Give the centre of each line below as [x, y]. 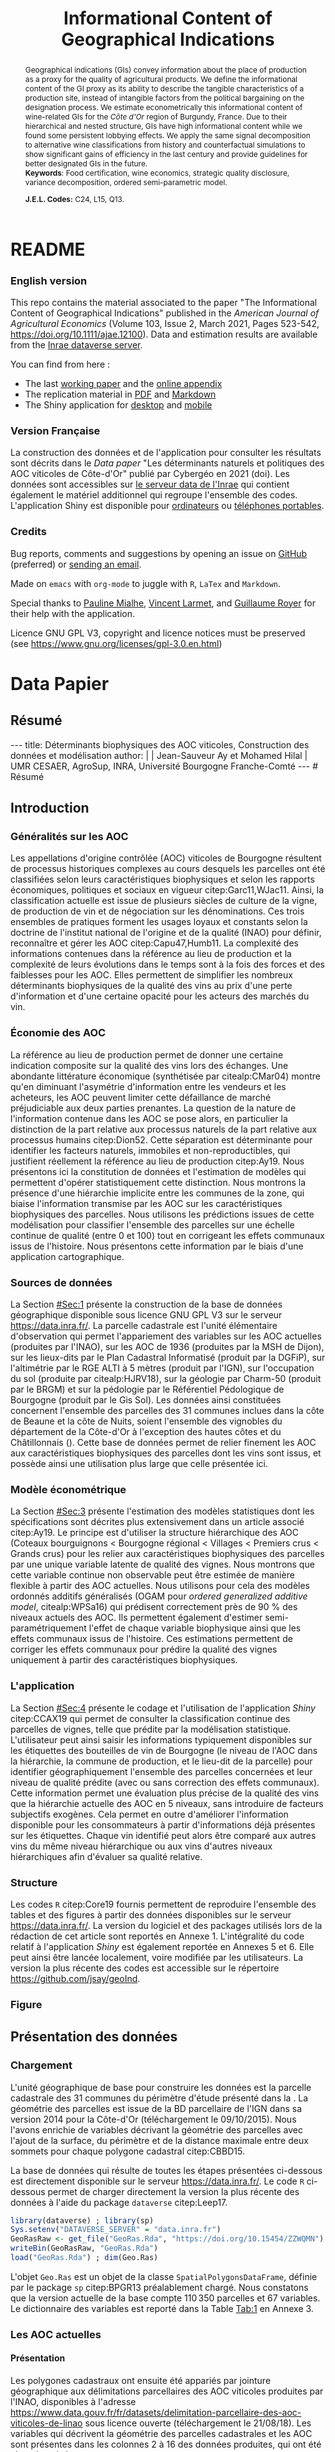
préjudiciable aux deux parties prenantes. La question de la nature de [153, 1108]
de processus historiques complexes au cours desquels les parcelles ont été [168, 869]
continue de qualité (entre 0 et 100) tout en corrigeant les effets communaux [167, 1235]
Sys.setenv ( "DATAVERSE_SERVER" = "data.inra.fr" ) [116, 2230]
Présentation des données [94, 2037]
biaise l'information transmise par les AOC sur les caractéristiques [146, 1203]
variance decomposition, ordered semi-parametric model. [126, 182]
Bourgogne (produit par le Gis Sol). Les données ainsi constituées [146, 1400]
